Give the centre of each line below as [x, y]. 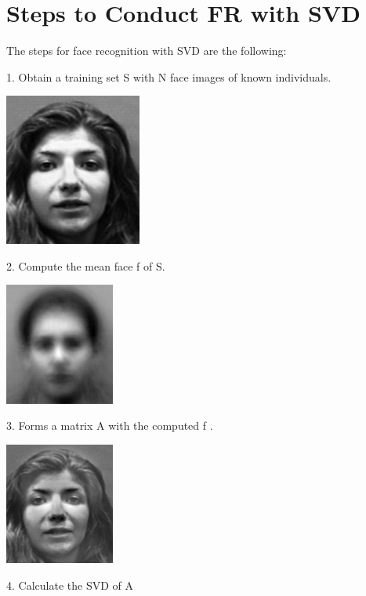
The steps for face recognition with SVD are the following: [147, 51]
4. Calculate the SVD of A [70, 585]
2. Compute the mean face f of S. [86, 265]
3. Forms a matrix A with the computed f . [110, 425]
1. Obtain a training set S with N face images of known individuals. [169, 76]
